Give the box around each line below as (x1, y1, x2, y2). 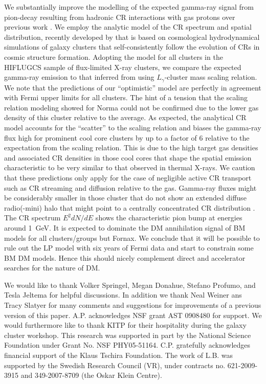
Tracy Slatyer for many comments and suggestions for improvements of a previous (4, 300, 261, 310)
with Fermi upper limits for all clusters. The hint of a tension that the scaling (4, 92, 248, 103)
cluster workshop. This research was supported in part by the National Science (4, 329, 251, 340)
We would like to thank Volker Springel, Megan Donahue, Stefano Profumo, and (4, 279, 256, 290)
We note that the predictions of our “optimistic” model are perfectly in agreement (4, 82, 261, 93)
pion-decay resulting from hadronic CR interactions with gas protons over (4, 11, 235, 22)
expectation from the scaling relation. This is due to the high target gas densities (4, 142, 258, 153)
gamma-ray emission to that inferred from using (4, 72, 154, 82)
